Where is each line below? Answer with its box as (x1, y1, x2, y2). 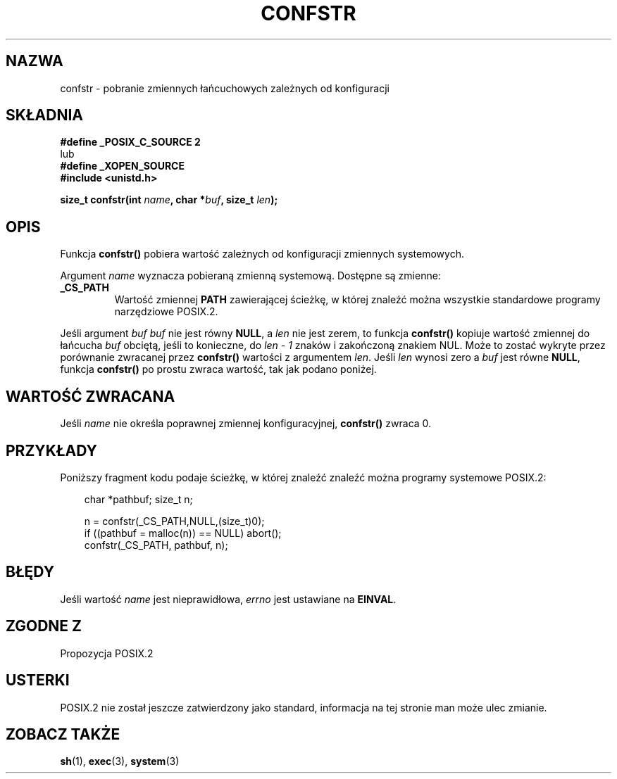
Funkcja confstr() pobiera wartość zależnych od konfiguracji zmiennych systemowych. (60, 248, 464, 260)
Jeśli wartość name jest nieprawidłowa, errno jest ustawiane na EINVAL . (60, 593, 397, 605)
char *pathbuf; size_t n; (84, 493, 193, 505)
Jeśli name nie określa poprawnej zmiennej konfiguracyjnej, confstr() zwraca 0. (60, 417, 432, 430)
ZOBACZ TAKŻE (6, 725, 120, 743)
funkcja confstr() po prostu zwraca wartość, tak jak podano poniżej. (60, 363, 377, 376)
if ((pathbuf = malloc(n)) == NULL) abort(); (84, 526, 282, 539)
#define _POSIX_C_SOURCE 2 (60, 136, 201, 148)
